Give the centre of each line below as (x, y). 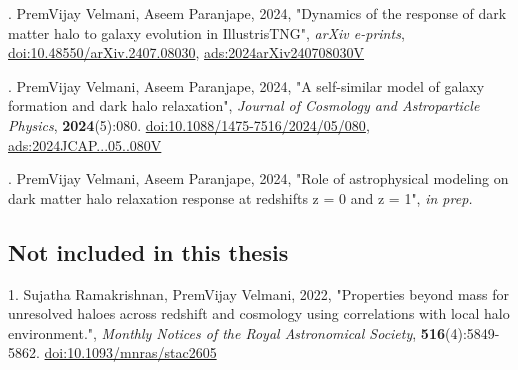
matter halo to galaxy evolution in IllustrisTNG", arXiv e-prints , (206, 32)
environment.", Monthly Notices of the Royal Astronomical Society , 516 (226, 332)
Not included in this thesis (148, 251)
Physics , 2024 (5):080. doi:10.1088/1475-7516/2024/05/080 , (189, 124)
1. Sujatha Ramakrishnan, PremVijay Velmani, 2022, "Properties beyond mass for (259, 293)
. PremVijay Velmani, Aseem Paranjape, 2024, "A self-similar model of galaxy (246, 85)
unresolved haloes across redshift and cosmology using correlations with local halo (259, 313)
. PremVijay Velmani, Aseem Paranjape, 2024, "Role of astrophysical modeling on (258, 178)
